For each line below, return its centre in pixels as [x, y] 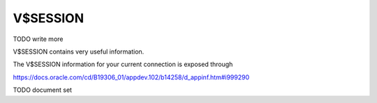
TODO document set [43, 90]
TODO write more [38, 39]
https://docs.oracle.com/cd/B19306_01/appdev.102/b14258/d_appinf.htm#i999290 [131, 77]
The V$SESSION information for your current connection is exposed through [123, 64]
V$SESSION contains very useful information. [79, 51]
